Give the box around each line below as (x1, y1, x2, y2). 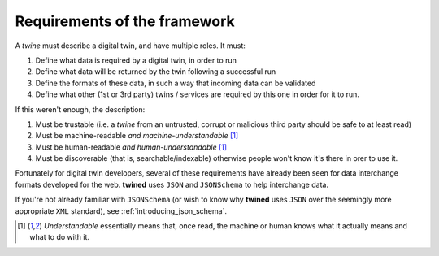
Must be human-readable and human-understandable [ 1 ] (35, 142, 228, 152)
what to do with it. (29, 232, 89, 242)
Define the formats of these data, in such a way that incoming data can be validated (35, 78, 316, 88)
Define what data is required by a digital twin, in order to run (35, 55, 237, 65)
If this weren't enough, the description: (15, 104, 146, 114)
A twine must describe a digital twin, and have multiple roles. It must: (15, 41, 246, 50)
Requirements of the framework (15, 12, 235, 30)
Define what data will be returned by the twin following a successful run (35, 67, 276, 76)
